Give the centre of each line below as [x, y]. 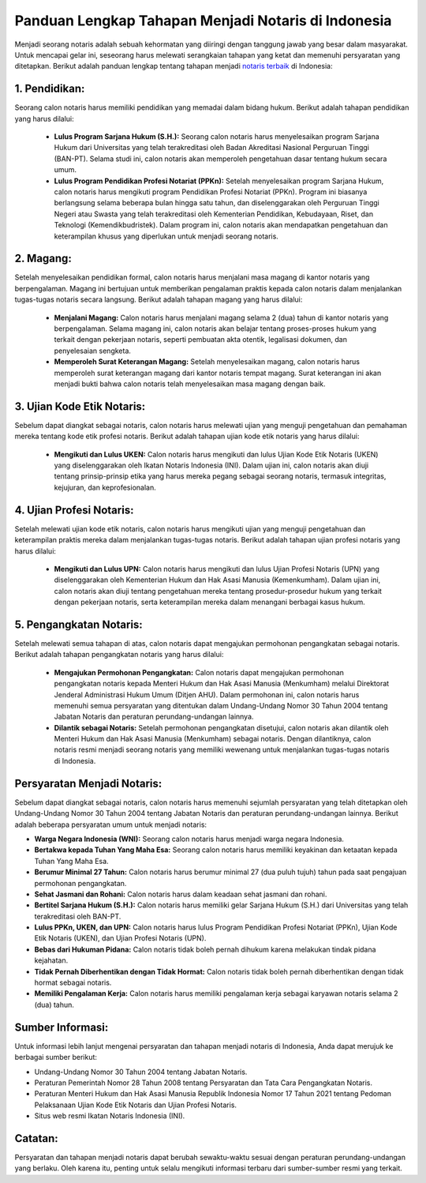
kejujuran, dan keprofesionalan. [105, 487]
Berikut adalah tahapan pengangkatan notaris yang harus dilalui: [119, 655]
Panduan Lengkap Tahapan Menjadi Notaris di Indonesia [203, 21]
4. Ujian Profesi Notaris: [74, 510]
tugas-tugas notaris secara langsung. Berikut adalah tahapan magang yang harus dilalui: [159, 299]
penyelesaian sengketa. [93, 351]
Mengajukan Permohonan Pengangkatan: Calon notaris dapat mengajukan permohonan [199, 672]
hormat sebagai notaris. [73, 982]
